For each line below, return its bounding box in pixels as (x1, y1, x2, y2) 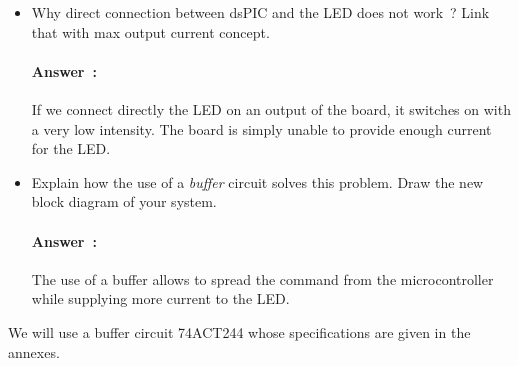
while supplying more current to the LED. (31, 288, 290, 309)
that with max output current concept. (31, 21, 270, 42)
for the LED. (31, 138, 111, 159)
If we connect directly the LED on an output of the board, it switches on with (31, 98, 511, 119)
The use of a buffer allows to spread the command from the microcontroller (31, 268, 494, 289)
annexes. (8, 341, 60, 362)
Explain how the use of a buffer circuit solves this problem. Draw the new (31, 171, 484, 192)
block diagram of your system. (31, 191, 217, 212)
